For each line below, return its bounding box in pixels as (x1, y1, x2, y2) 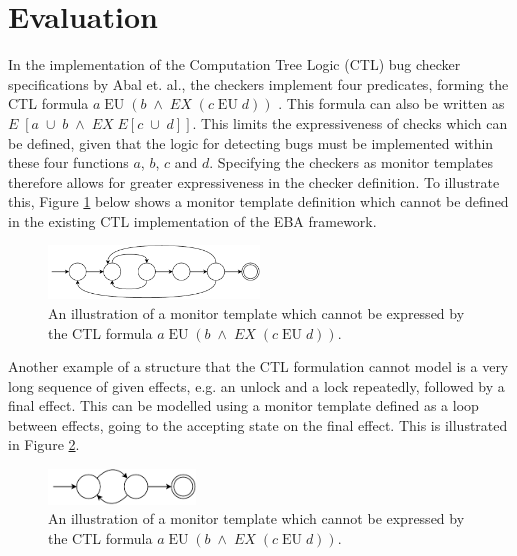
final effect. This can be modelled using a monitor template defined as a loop (8, 395, 479, 416)
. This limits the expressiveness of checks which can (192, 112, 508, 133)
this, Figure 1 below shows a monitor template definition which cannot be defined (8, 191, 509, 212)
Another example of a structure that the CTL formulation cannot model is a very (8, 356, 509, 377)
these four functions (8, 152, 129, 173)
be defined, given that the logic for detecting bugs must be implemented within (8, 132, 494, 153)
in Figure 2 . (8, 434, 80, 455)
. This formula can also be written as (278, 93, 505, 114)
